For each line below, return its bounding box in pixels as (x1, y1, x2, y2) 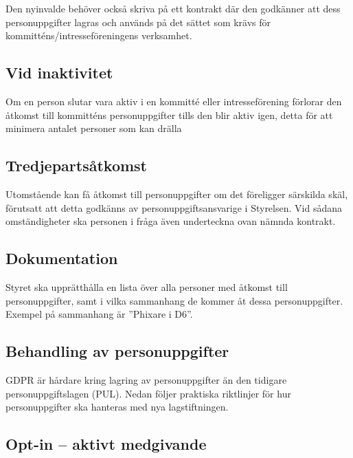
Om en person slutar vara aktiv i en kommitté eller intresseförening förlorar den (5, 94, 342, 108)
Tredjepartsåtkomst (5, 155, 148, 176)
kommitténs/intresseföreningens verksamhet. (5, 28, 192, 43)
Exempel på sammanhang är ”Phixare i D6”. (5, 307, 193, 321)
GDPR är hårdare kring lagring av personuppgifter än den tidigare (5, 372, 287, 386)
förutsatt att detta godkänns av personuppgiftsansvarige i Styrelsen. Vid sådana (5, 200, 342, 215)
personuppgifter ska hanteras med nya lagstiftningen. (5, 400, 229, 414)
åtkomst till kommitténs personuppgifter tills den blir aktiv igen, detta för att (5, 107, 333, 122)
